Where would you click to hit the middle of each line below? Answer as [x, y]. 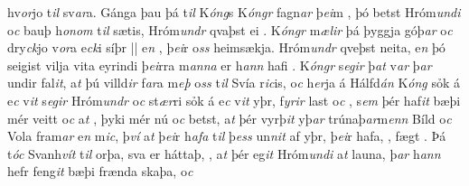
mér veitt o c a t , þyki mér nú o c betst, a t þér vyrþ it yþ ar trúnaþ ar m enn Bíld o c [230, 118]
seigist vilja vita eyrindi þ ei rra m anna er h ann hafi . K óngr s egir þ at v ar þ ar [220, 65]
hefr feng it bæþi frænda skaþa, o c [100, 171]
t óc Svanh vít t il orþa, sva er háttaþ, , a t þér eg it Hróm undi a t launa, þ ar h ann [224, 153]
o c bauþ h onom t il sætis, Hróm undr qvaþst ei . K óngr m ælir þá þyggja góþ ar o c [230, 29]
